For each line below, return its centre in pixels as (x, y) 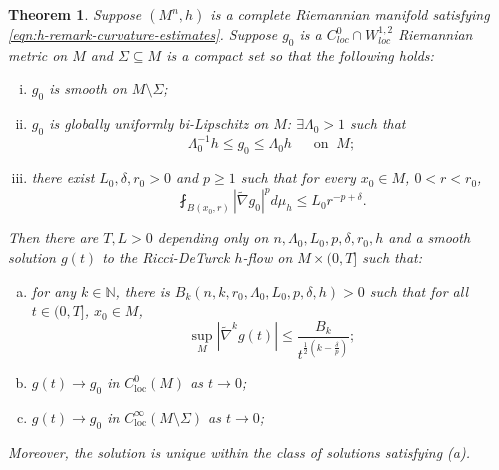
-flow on (267, 256)
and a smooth (429, 237)
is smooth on (88, 88)
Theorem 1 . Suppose (75, 14)
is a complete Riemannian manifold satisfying (350, 14)
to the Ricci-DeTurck (166, 256)
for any (53, 290)
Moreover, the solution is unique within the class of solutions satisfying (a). (239, 451)
